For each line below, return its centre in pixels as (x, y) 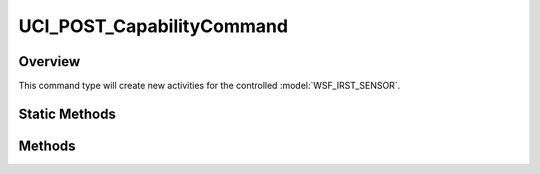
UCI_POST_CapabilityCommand (153, 26)
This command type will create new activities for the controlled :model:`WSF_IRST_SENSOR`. (209, 86)
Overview (49, 61)
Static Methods (67, 113)
